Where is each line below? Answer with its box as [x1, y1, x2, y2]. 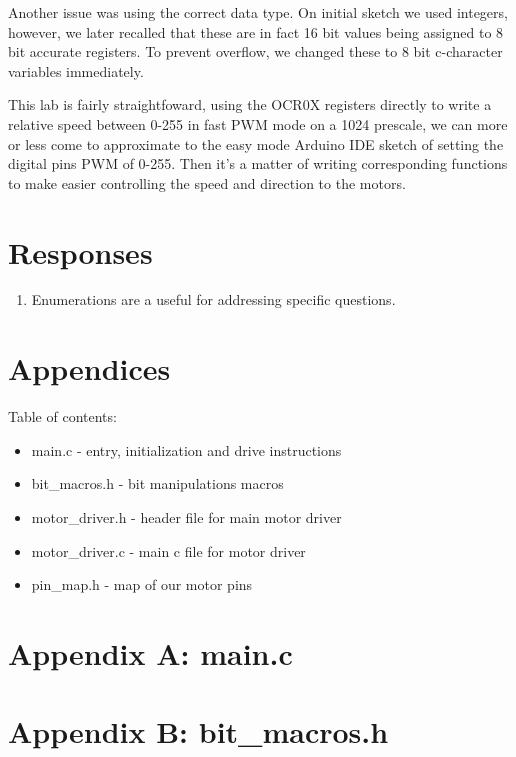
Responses [8, 231, 153, 272]
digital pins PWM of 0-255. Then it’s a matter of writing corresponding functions [8, 153, 508, 174]
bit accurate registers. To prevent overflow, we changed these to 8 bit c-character [8, 41, 503, 62]
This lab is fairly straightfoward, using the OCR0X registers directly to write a [8, 94, 492, 115]
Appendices [8, 348, 171, 389]
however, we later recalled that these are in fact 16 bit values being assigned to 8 [8, 21, 504, 42]
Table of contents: [8, 406, 117, 427]
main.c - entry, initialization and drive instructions [31, 439, 342, 460]
